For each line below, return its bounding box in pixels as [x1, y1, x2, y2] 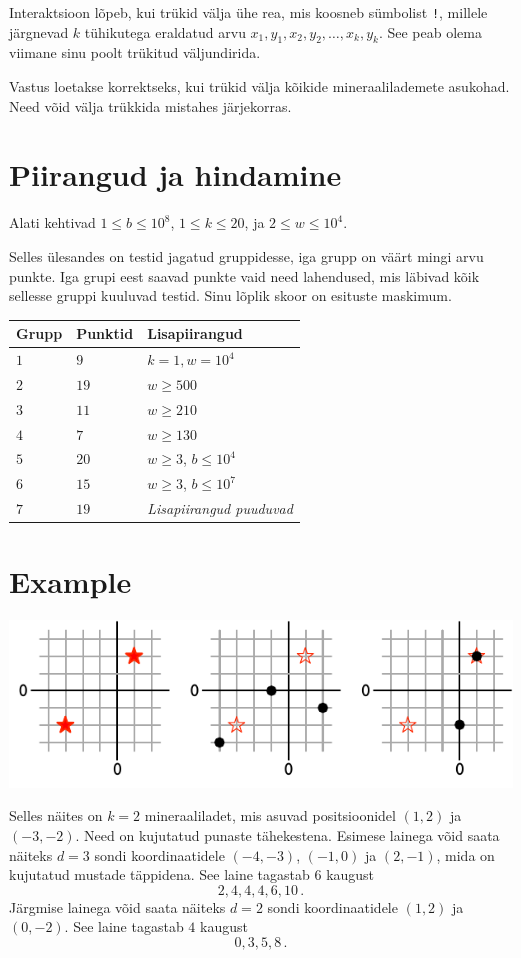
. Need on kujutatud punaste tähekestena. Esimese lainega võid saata [75, 824, 500, 845]
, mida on [436, 844, 495, 865]
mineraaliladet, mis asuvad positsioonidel [144, 805, 396, 826]
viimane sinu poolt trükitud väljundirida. [9, 42, 261, 63]
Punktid [76, 323, 134, 344]
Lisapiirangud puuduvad [147, 498, 293, 519]
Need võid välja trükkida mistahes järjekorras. [9, 95, 292, 116]
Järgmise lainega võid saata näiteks [9, 896, 226, 917]
